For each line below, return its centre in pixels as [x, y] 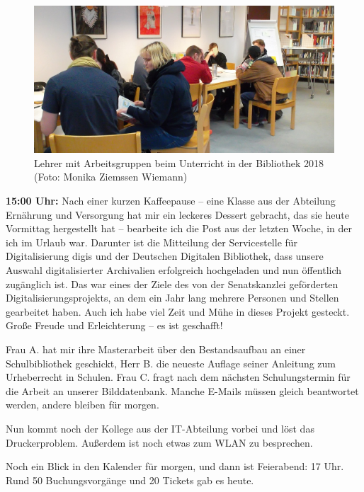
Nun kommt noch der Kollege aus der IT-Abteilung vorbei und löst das [160, 428]
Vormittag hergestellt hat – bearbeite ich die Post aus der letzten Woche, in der [179, 228]
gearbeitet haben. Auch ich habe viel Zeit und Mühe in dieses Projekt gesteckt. [178, 311]
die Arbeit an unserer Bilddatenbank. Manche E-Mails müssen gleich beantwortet [182, 390]
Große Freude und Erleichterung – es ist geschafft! [114, 325]
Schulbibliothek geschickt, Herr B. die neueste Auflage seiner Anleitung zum [171, 363]
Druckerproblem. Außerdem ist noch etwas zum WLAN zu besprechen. [159, 442]
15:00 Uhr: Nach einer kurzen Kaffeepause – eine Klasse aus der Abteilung [171, 201]
